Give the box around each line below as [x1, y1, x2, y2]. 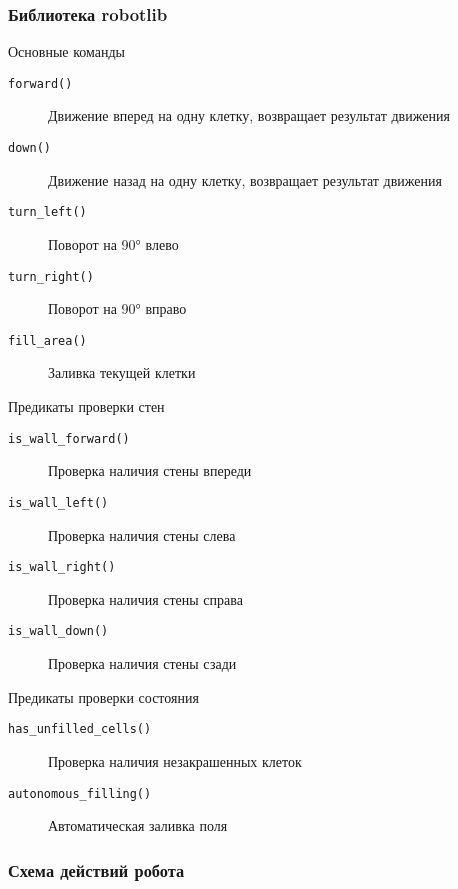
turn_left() [8, 205, 87, 220]
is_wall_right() [8, 560, 116, 575]
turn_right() [8, 269, 94, 284]
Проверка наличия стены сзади [48, 653, 237, 674]
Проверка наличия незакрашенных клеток [48, 750, 302, 771]
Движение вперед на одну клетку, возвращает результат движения [48, 105, 450, 126]
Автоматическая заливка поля [48, 815, 228, 836]
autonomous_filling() [8, 786, 152, 801]
